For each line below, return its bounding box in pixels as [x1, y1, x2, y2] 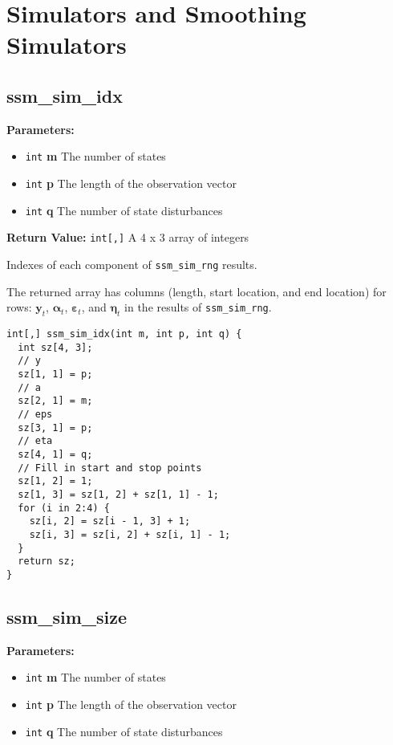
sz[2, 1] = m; [18, 395, 93, 407]
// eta [18, 435, 53, 447]
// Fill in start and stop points [18, 462, 202, 474]
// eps [18, 408, 53, 420]
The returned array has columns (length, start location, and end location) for [6, 283, 387, 299]
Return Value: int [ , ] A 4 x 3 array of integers [6, 229, 249, 246]
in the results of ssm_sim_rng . [124, 299, 272, 316]
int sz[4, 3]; [18, 341, 93, 353]
